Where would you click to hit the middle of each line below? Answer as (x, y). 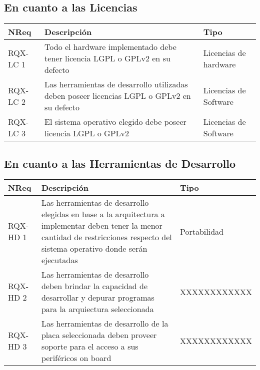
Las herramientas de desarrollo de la (105, 324)
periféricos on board (76, 358)
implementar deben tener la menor (102, 226)
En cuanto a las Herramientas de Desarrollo (120, 163)
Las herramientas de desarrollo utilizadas (116, 84)
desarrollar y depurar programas (98, 298)
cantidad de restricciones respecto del (106, 237)
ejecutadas (59, 260)
